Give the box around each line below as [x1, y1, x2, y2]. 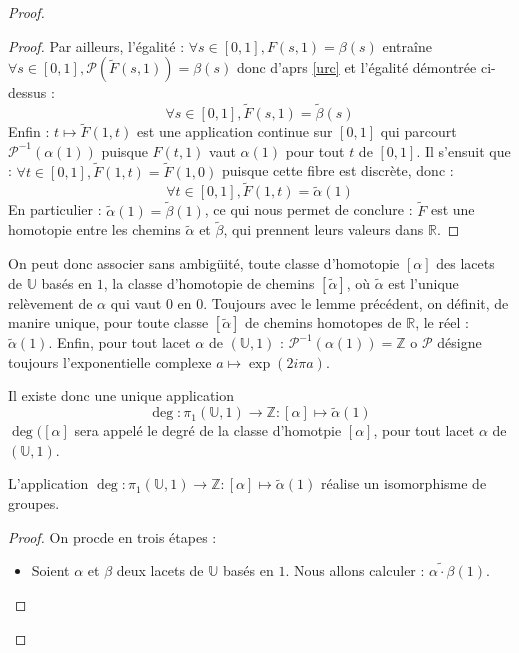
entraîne [382, 35, 432, 56]
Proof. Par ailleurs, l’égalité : [8, 35, 185, 56]
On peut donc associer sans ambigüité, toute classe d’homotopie [8, 253, 400, 274]
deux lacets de [116, 560, 204, 581]
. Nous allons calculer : [285, 560, 425, 581]
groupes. [8, 493, 60, 514]
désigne [437, 332, 482, 353]
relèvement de [8, 292, 93, 313]
